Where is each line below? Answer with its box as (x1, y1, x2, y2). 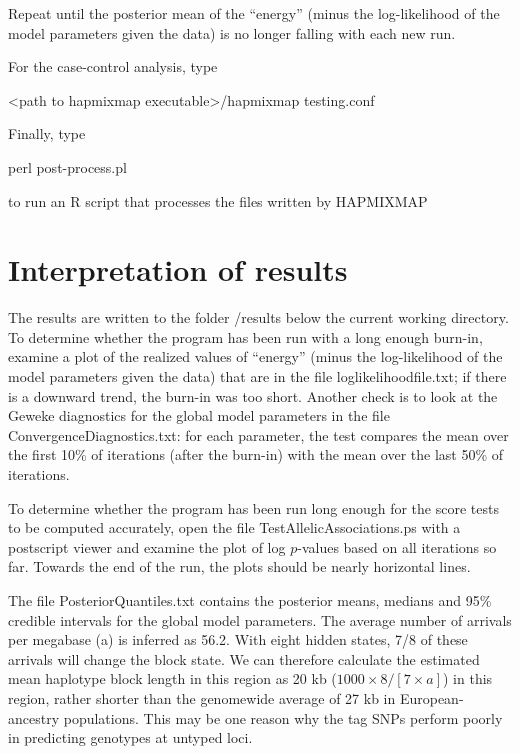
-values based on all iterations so (297, 536, 497, 557)
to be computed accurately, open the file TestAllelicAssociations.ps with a (8, 517, 461, 538)
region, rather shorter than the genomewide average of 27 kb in (8, 687, 396, 708)
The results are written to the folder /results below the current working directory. (8, 307, 509, 328)
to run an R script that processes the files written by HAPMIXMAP (8, 190, 428, 211)
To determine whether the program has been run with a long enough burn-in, (8, 326, 483, 347)
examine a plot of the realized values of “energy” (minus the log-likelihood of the (8, 346, 503, 367)
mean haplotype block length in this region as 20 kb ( (8, 668, 337, 689)
